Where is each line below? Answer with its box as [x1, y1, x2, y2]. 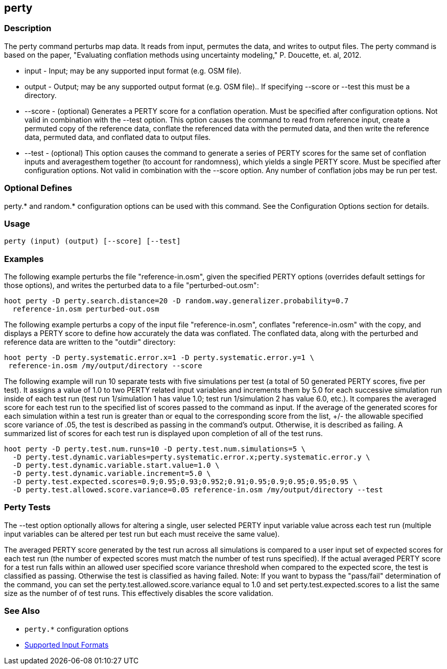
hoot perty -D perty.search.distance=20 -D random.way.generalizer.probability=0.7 [4, 297, 349, 305]
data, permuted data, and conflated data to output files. [25, 132, 211, 141]
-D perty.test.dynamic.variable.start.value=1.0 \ [12, 461, 220, 470]
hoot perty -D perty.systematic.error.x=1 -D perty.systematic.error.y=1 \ [4, 353, 314, 362]
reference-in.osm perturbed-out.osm [12, 305, 159, 314]
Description [4, 23, 52, 34]
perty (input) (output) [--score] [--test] [4, 237, 181, 246]
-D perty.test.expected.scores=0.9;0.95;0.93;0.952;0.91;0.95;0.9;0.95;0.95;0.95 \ [12, 477, 358, 486]
